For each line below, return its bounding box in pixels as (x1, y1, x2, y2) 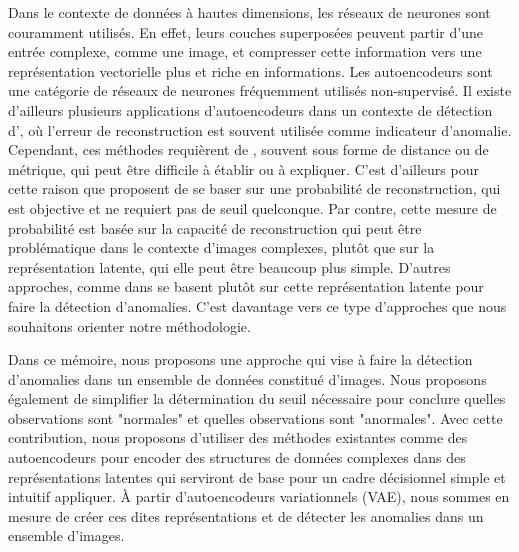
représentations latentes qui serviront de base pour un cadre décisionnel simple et (8, 466, 506, 487)
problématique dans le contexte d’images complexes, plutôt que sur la (8, 237, 435, 258)
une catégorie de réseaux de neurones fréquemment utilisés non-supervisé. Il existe (8, 80, 512, 101)
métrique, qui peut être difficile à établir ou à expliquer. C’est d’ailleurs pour (8, 158, 479, 179)
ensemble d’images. (8, 525, 125, 546)
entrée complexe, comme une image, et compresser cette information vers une (8, 41, 482, 62)
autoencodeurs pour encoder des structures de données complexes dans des (8, 447, 466, 468)
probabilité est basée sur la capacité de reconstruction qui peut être (8, 217, 422, 238)
